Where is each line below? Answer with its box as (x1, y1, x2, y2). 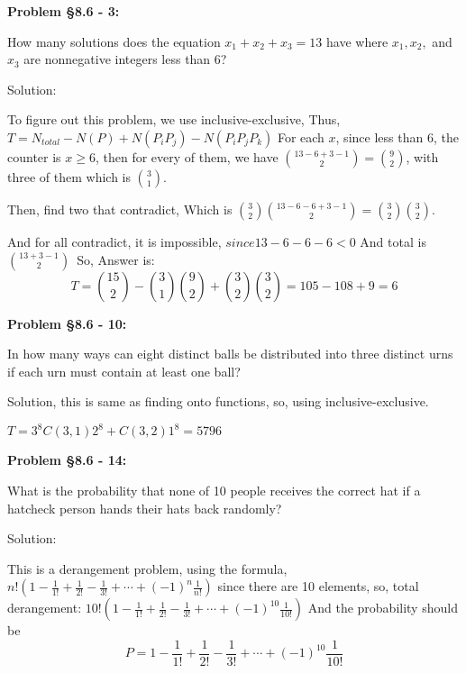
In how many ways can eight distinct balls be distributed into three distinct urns (7, 344, 453, 363)
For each (277, 127, 324, 146)
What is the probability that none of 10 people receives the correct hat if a (7, 481, 421, 500)
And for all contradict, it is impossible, (7, 232, 222, 250)
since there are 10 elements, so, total (217, 577, 419, 596)
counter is (7, 147, 61, 166)
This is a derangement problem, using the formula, (7, 559, 288, 578)
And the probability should (307, 598, 458, 617)
